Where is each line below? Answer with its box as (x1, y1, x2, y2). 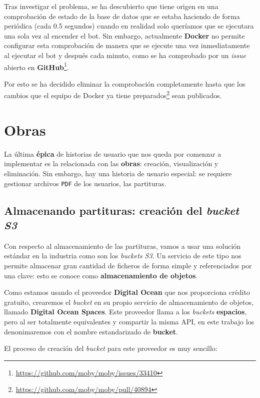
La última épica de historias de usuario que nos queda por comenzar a (4, 148, 221, 159)
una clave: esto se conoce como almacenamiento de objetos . (4, 270, 198, 280)
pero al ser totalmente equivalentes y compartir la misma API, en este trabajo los (4, 316, 254, 326)
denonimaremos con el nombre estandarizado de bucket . (4, 326, 178, 336)
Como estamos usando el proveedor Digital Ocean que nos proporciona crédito (4, 287, 250, 297)
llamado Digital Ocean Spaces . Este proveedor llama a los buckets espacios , (4, 306, 247, 317)
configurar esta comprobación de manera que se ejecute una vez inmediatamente (4, 40, 250, 51)
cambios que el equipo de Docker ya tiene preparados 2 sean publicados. (4, 89, 222, 101)
